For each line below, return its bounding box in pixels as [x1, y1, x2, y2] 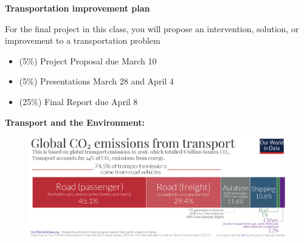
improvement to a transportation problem [5, 34, 161, 47]
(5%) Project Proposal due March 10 [19, 54, 157, 67]
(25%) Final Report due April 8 [19, 95, 138, 108]
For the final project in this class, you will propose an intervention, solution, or [5, 22, 299, 35]
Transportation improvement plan [5, 2, 150, 14]
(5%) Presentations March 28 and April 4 [19, 75, 174, 87]
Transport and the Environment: [5, 115, 145, 128]
